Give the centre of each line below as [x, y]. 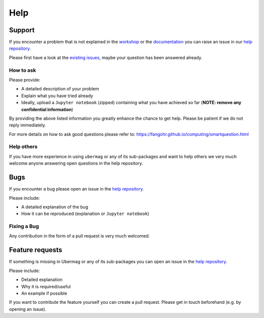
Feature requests [36, 250]
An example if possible [44, 293]
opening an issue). [28, 309]
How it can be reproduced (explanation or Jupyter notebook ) [85, 214]
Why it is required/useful [46, 286]
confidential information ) [47, 109]
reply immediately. [28, 125]
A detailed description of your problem [60, 89]
